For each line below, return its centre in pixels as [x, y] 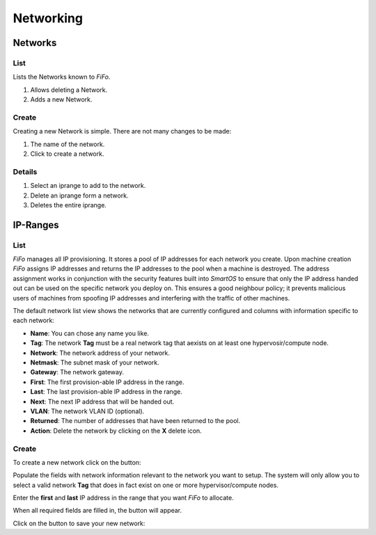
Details [25, 172]
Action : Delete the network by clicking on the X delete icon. [116, 431]
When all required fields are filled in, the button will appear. [97, 511]
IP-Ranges [36, 225]
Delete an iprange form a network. [79, 195]
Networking [48, 18]
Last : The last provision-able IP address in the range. [106, 392]
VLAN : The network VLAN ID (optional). [87, 411]
